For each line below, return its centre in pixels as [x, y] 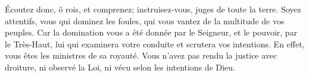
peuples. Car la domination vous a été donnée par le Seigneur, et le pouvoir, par [151, 32]
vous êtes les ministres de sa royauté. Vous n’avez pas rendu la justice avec [141, 55]
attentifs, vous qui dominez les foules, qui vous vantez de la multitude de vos [145, 20]
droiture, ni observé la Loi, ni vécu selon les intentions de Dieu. [120, 67]
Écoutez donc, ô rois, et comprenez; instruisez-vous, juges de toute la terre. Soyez [153, 9]
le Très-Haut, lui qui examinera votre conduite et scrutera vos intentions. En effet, [155, 44]
